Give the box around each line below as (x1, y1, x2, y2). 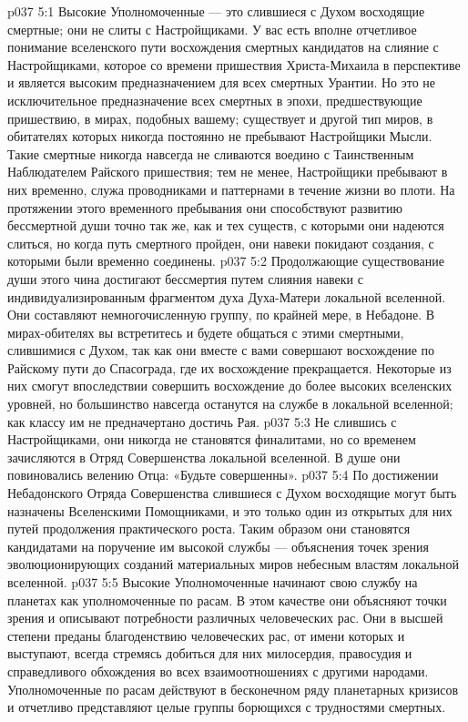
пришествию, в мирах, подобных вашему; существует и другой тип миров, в (7, 108, 433, 127)
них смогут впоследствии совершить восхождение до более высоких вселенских (7, 376, 453, 395)
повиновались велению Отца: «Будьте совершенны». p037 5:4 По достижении (7, 465, 439, 484)
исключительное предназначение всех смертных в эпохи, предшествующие (7, 90, 422, 109)
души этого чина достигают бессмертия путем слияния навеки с (7, 269, 363, 288)
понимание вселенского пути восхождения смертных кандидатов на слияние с (7, 37, 439, 56)
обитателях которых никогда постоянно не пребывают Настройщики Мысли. (7, 127, 432, 146)
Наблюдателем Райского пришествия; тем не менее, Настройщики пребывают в (7, 162, 448, 181)
